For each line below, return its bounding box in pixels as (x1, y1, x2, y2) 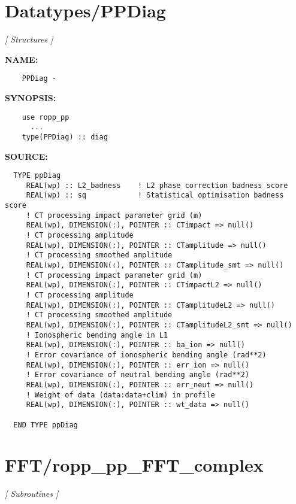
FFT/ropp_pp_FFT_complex (5, 453, 264, 477)
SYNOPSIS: (5, 91, 56, 104)
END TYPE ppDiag (13, 420, 78, 429)
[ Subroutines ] (5, 487, 59, 500)
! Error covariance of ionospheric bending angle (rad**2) (26, 350, 267, 359)
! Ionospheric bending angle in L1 (26, 330, 168, 339)
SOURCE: (5, 150, 48, 162)
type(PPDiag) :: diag (22, 132, 108, 141)
